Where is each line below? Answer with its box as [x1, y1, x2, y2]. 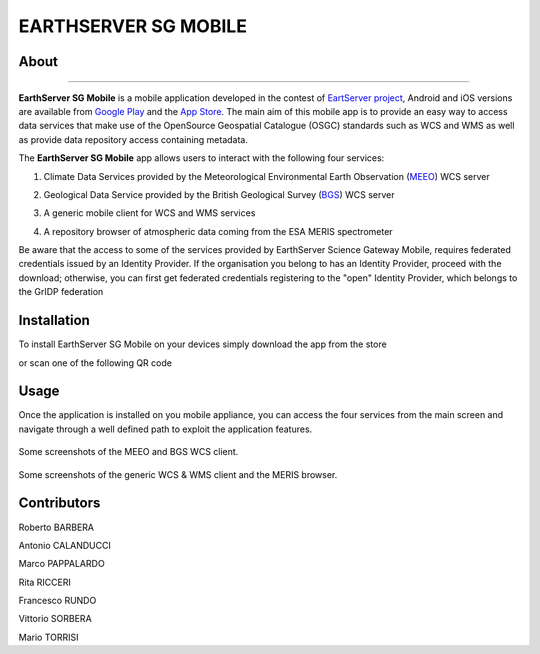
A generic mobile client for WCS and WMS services [43, 207, 256, 219]
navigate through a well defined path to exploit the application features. [18, 423, 313, 435]
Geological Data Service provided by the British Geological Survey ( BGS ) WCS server [43, 188, 395, 200]
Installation [18, 312, 90, 329]
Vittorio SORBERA [18, 613, 92, 625]
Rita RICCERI [18, 576, 72, 588]
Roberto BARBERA [18, 521, 95, 533]
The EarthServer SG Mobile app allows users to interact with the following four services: [18, 152, 385, 164]
